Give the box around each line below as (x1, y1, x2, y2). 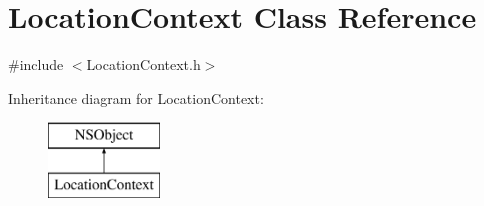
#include (8, 54, 64, 75)
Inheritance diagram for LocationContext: (8, 87, 264, 108)
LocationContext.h (86, 54, 201, 75)
